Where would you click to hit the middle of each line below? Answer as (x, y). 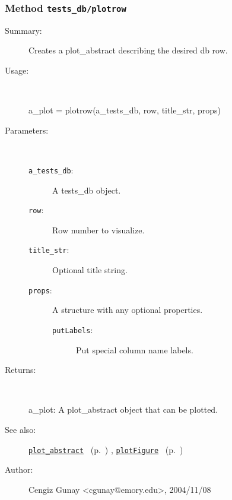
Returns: (20, 370)
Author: (19, 469)
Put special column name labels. (135, 349)
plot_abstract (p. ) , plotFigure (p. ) (106, 449)
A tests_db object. (87, 190)
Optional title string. (90, 270)
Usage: (17, 70)
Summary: (23, 30)
